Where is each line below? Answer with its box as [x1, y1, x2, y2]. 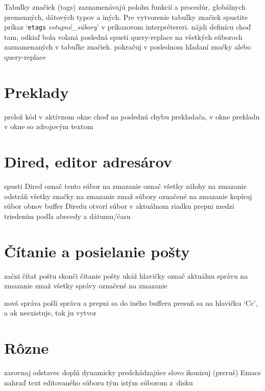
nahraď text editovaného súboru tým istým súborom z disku [4, 377, 193, 387]
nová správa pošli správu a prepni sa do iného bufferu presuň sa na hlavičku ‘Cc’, [4, 297, 258, 308]
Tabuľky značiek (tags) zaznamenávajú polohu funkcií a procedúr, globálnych [4, 2, 246, 12]
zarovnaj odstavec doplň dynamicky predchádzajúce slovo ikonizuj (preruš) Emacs [4, 367, 261, 378]
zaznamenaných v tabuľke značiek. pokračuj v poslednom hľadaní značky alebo [4, 41, 251, 52]
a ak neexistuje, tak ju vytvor [4, 307, 97, 318]
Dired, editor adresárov [4, 151, 172, 172]
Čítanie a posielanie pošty [4, 240, 190, 261]
